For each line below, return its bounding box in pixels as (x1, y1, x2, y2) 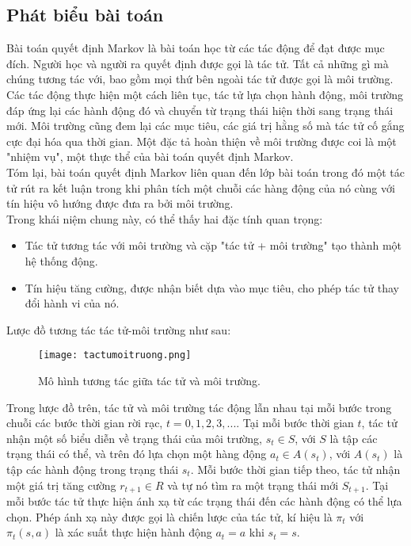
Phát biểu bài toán (6, 2, 164, 27)
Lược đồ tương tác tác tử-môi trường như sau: (6, 321, 231, 338)
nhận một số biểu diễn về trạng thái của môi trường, (6, 430, 262, 446)
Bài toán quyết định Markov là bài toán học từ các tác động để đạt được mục (6, 40, 385, 56)
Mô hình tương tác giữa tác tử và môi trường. (38, 372, 261, 388)
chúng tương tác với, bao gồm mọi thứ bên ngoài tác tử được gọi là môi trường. (6, 71, 394, 87)
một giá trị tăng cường (6, 476, 116, 493)
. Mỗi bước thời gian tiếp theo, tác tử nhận (190, 460, 401, 477)
